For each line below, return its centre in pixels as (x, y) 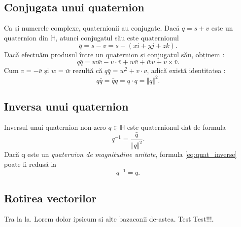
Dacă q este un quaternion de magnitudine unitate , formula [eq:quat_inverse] (120, 154)
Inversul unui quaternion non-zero (55, 127)
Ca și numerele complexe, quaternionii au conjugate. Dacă (92, 28)
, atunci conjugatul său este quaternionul (117, 37)
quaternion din (26, 37)
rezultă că (87, 70)
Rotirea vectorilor (50, 198)
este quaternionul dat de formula (176, 127)
